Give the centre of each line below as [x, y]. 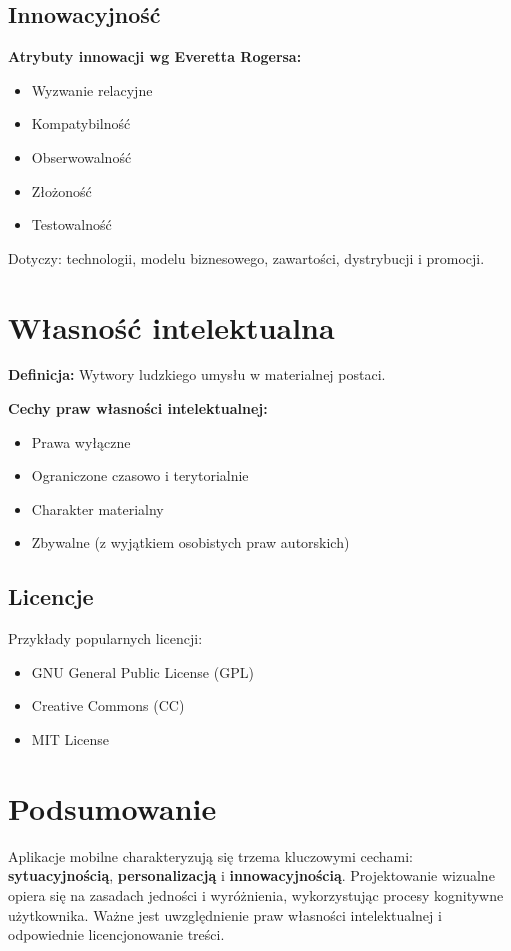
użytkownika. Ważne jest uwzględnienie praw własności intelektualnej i [225, 914]
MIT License [70, 739]
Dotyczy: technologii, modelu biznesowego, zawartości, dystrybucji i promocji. [246, 257]
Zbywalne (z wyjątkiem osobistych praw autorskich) [190, 542]
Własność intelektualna [171, 326]
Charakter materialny [97, 508]
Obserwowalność [81, 156]
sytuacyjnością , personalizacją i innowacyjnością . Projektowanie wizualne [251, 875]
